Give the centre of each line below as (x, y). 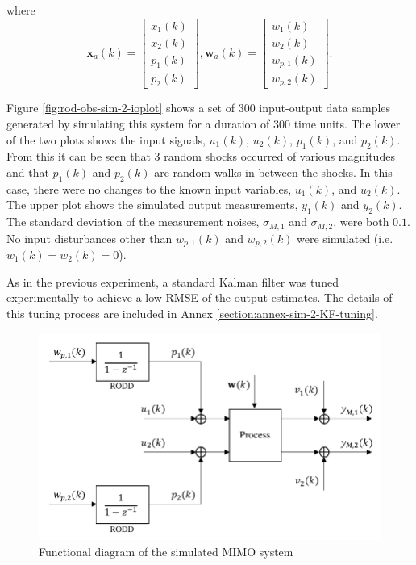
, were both (361, 222)
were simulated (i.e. (345, 238)
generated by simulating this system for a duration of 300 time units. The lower (204, 123)
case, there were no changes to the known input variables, (149, 188)
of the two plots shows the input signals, (106, 139)
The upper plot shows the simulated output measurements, (152, 205)
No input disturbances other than (89, 238)
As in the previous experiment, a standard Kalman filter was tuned (173, 281)
